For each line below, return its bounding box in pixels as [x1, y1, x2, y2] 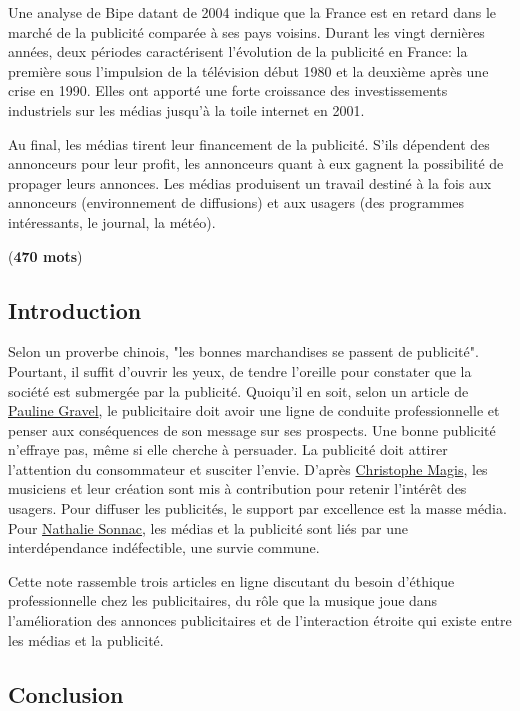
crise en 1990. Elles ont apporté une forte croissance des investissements [8, 80, 448, 101]
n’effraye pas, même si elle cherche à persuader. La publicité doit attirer [8, 439, 448, 460]
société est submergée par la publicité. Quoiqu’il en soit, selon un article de [8, 380, 469, 401]
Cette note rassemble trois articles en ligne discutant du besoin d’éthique [8, 570, 455, 591]
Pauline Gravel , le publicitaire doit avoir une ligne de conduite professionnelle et [8, 400, 500, 421]
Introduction [8, 294, 142, 325]
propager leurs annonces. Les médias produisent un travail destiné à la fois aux [8, 172, 492, 193]
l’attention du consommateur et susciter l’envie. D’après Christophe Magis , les [8, 458, 488, 479]
